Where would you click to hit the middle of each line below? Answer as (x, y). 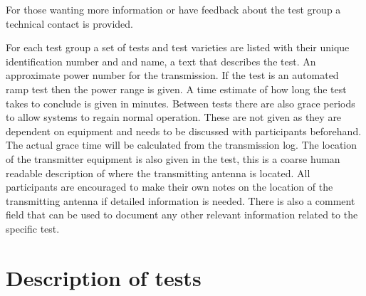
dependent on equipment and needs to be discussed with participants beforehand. (184, 131)
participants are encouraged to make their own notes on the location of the (169, 187)
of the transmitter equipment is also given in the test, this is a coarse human (173, 158)
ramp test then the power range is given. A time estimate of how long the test (176, 89)
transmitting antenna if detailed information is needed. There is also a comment (181, 200)
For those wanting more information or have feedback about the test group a (173, 9)
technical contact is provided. (70, 23)
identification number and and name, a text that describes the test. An (161, 61)
